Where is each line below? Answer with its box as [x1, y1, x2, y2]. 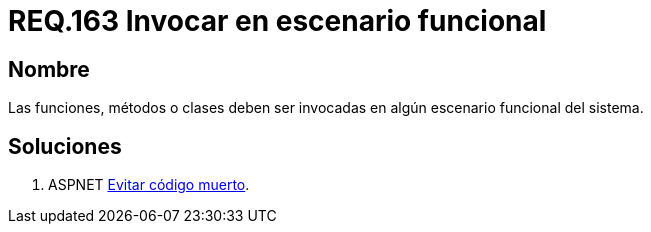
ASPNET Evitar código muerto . [48, 176, 250, 194]
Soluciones [8, 133, 122, 159]
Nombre [8, 56, 90, 82]
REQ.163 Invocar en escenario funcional [8, 4, 547, 38]
